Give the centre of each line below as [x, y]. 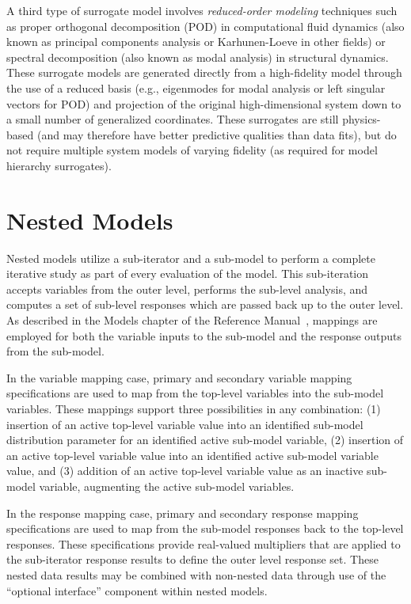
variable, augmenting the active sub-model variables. [167, 486]
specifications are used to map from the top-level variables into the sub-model [195, 393]
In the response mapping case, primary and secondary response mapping [183, 513]
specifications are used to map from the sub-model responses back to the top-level [205, 528]
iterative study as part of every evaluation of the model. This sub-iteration [188, 274]
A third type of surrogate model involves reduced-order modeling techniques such [202, 10]
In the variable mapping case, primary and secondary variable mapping [179, 377]
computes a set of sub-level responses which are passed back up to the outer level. [205, 304]
